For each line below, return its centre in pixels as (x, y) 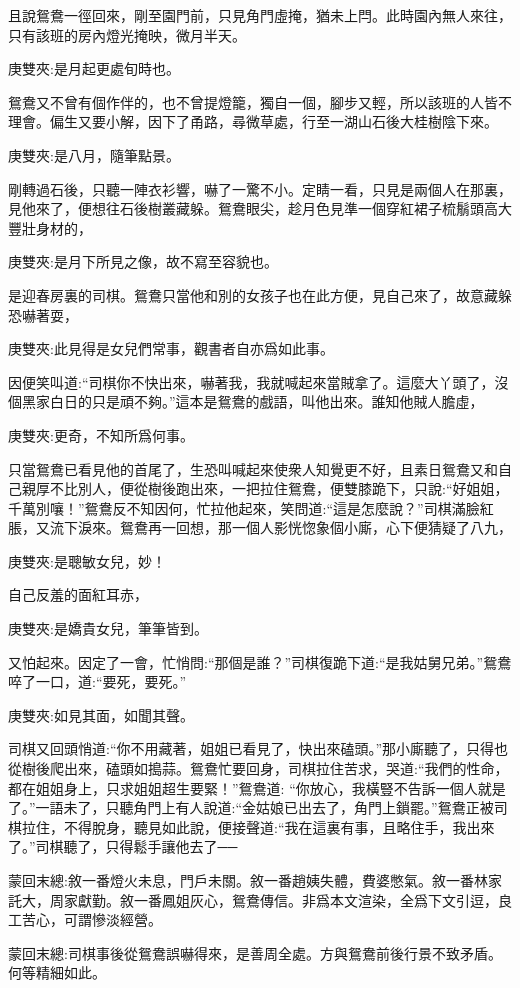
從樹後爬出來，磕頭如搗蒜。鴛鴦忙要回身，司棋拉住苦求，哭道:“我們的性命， (258, 768)
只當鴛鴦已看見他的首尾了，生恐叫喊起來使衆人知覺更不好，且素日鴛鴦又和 (253, 468)
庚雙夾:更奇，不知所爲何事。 (101, 434)
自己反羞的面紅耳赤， (78, 594)
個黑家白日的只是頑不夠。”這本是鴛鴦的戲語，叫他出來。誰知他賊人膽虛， (246, 401)
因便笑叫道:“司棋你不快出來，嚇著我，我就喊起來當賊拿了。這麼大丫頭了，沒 (258, 381)
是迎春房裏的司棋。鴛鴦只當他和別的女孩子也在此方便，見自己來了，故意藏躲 (260, 294)
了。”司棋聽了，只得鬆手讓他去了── (123, 846)
